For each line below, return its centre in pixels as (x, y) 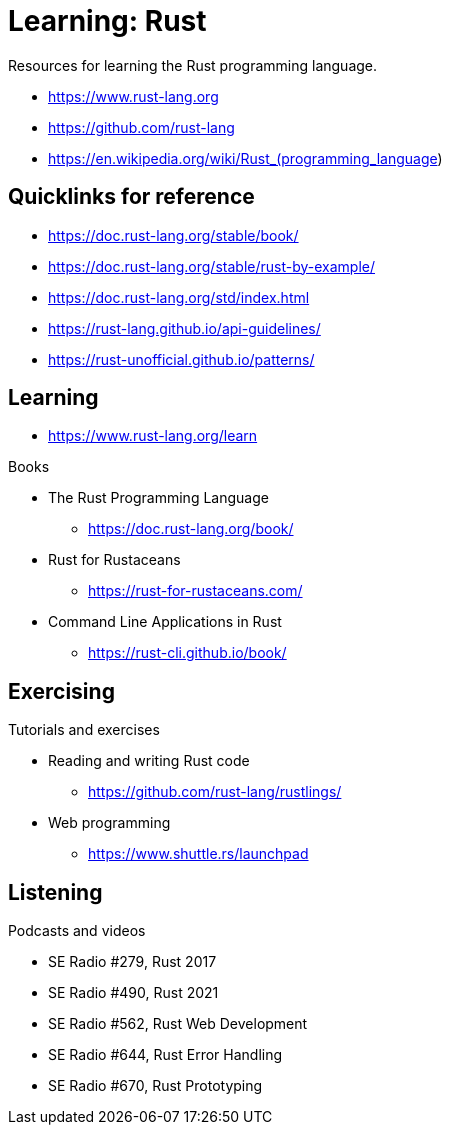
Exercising (61, 691)
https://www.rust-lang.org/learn (153, 436)
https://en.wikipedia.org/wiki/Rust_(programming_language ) (245, 158)
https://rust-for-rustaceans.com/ (195, 591)
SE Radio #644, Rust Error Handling (165, 1055)
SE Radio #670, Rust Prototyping (155, 1086)
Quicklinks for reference (131, 197)
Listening (55, 892)
